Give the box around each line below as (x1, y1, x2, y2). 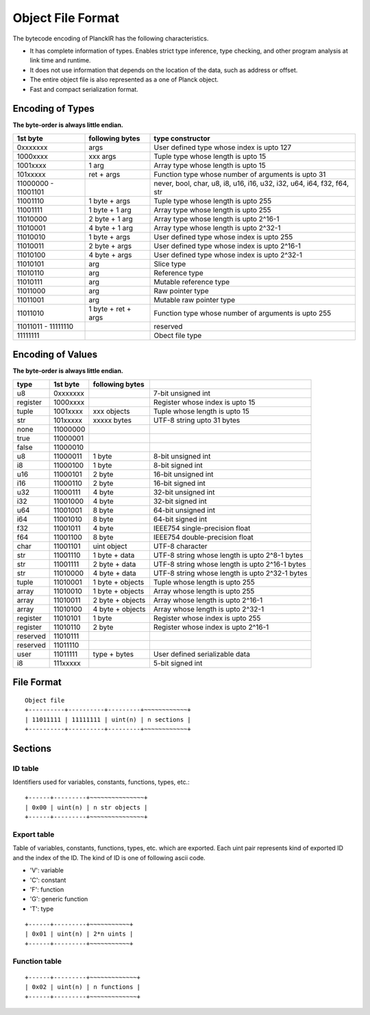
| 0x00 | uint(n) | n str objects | (25, 803, 148, 811)
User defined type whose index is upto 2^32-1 (153, 250, 303, 260)
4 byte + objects (92, 604, 146, 613)
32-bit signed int (153, 496, 207, 506)
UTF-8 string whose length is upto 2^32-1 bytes (153, 568, 308, 578)
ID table (12, 763, 39, 773)
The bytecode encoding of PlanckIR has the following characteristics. (12, 34, 209, 42)
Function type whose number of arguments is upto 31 (153, 169, 326, 179)
